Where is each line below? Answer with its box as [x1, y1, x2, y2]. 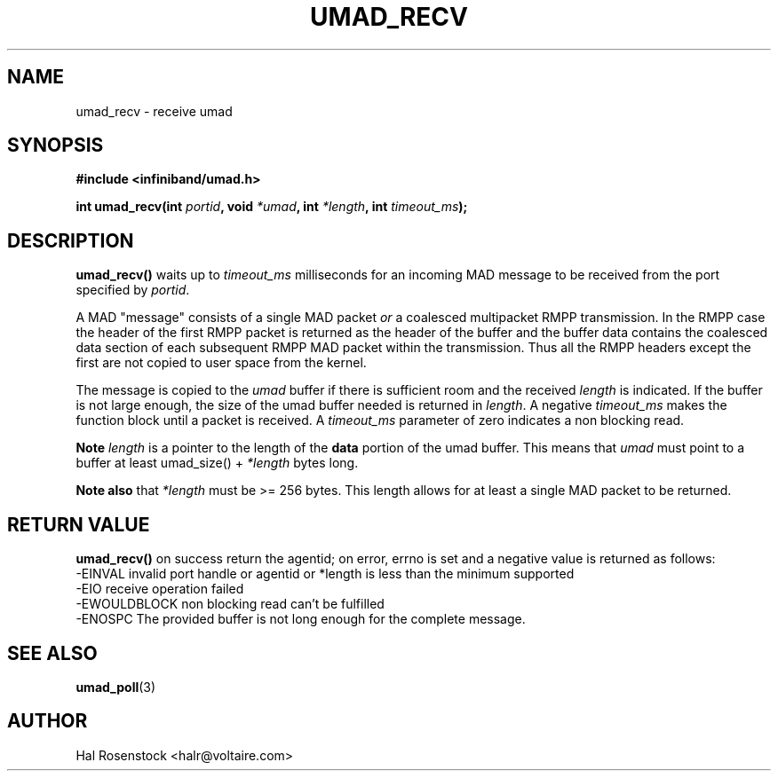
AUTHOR [7, 710, 88, 733]
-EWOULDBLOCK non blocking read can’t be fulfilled [75, 596, 385, 612]
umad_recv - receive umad [75, 103, 233, 119]
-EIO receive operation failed [75, 581, 244, 597]
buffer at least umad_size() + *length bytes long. [75, 455, 359, 471]
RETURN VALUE [7, 513, 150, 536]
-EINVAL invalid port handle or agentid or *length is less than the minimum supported [75, 566, 575, 582]
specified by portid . [75, 282, 190, 298]
